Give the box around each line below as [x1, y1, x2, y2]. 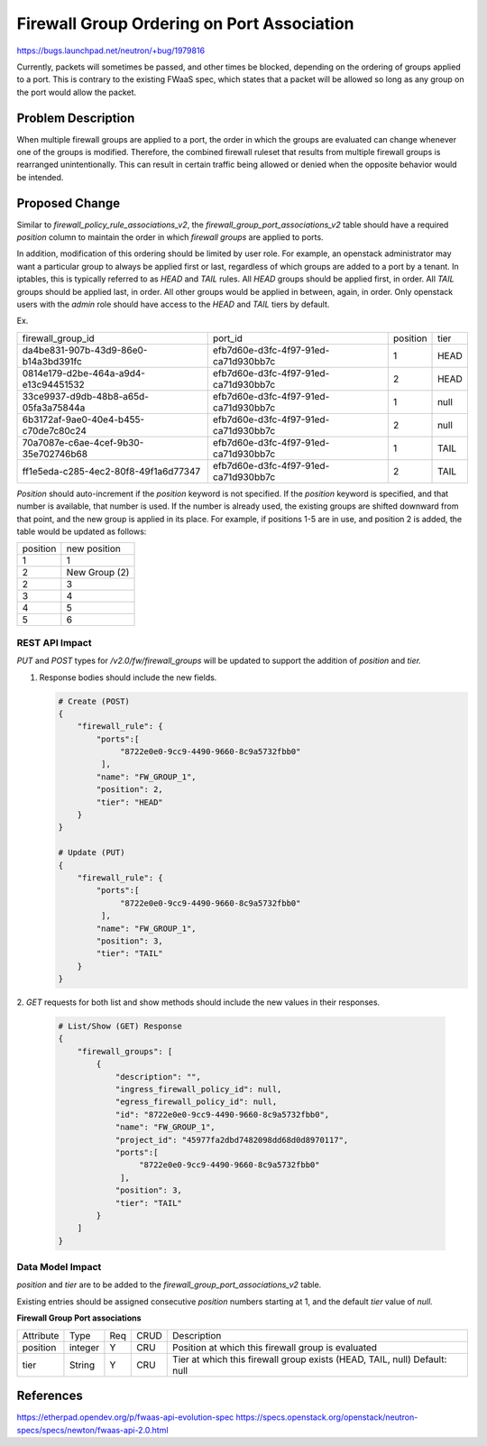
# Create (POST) [58, 695, 131, 706]
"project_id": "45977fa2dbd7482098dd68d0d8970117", [115, 1135, 349, 1145]
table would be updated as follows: [16, 526, 147, 537]
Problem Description [16, 110, 135, 125]
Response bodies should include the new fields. [39, 672, 217, 683]
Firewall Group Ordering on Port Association [16, 14, 354, 33]
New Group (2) [66, 566, 130, 579]
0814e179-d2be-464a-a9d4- [22, 366, 146, 379]
